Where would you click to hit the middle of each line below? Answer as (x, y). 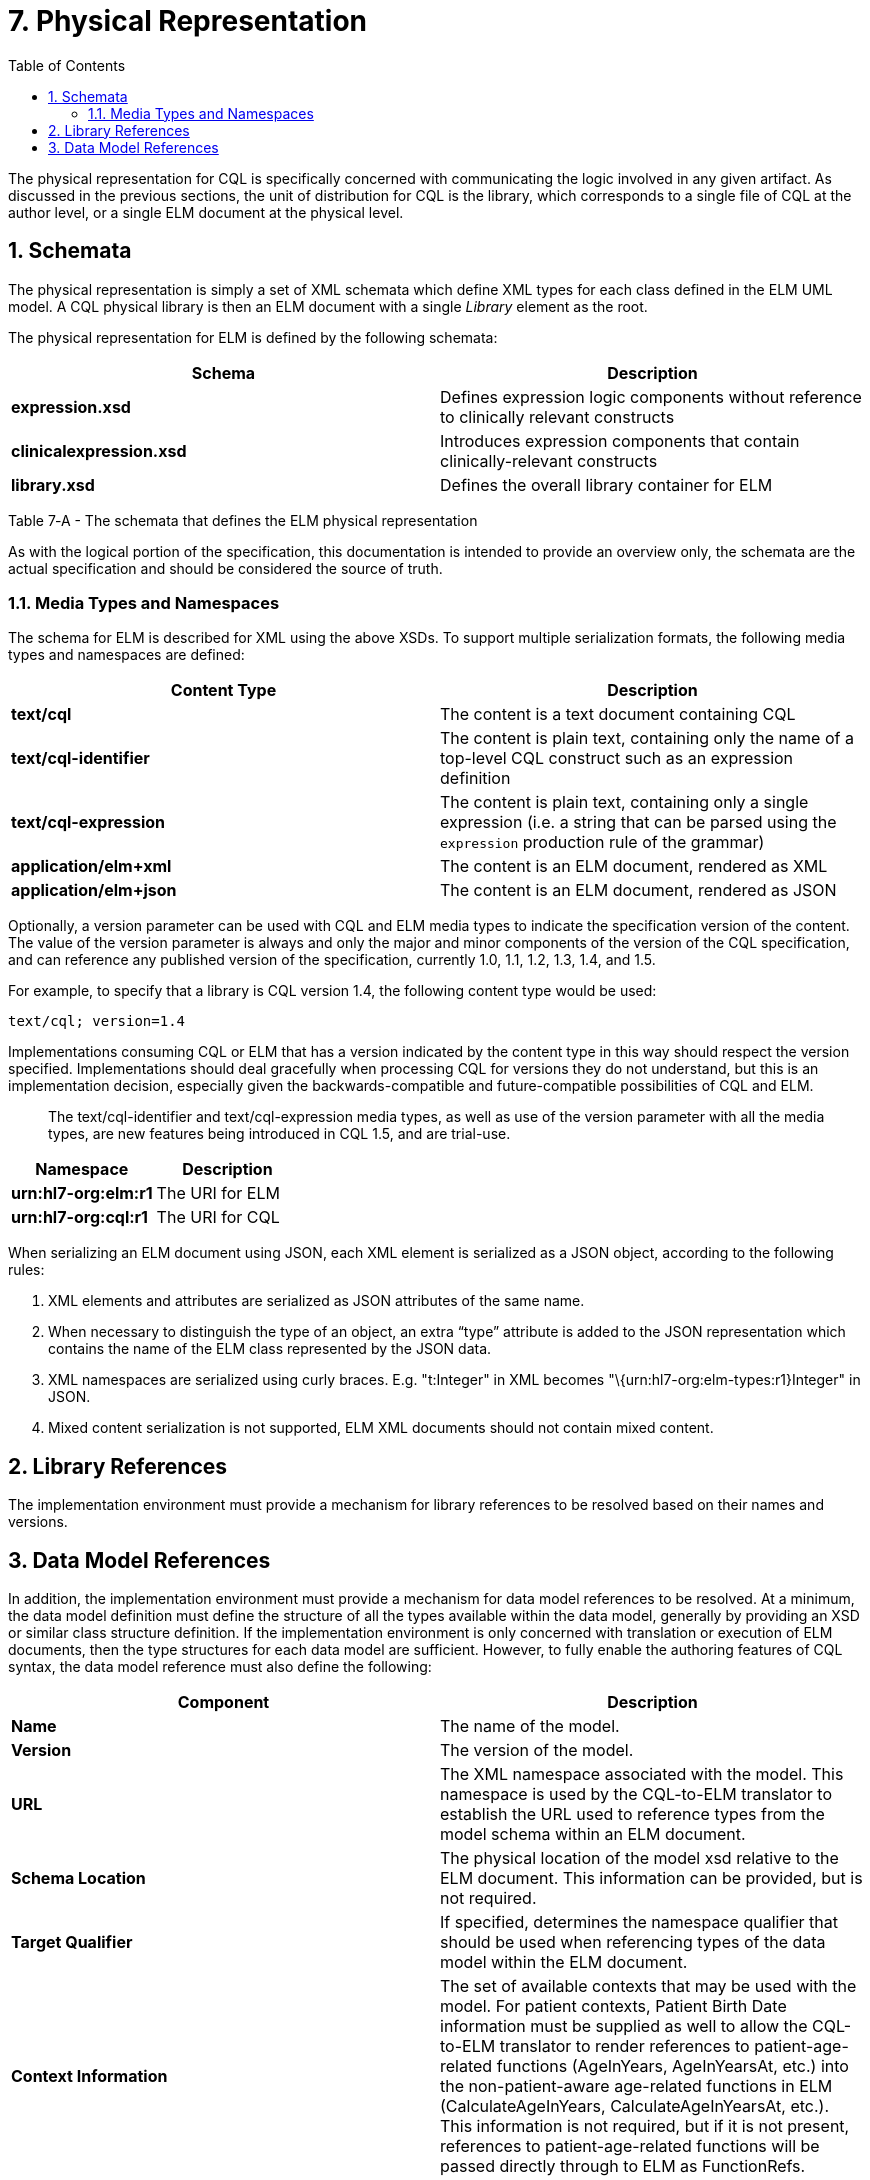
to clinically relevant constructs (557, 416)
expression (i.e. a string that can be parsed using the (638, 822)
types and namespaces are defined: (126, 655)
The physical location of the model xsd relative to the (639, 1858)
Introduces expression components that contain (620, 440)
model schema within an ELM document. (593, 1834)
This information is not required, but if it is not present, (645, 2126)
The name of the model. (530, 1726)
